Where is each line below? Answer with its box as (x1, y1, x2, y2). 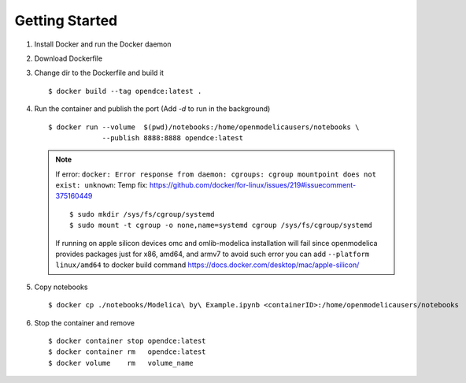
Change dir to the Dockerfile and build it (34, 68, 165, 78)
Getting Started (14, 12, 118, 29)
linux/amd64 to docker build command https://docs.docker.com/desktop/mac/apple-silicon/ (55, 260, 360, 270)
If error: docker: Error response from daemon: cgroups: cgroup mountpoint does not (55, 169, 377, 179)
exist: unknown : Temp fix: (55, 180, 149, 190)
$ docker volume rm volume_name (48, 359, 194, 367)
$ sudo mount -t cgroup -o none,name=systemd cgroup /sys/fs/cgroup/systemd (69, 221, 373, 230)
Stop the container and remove (34, 318, 135, 327)
